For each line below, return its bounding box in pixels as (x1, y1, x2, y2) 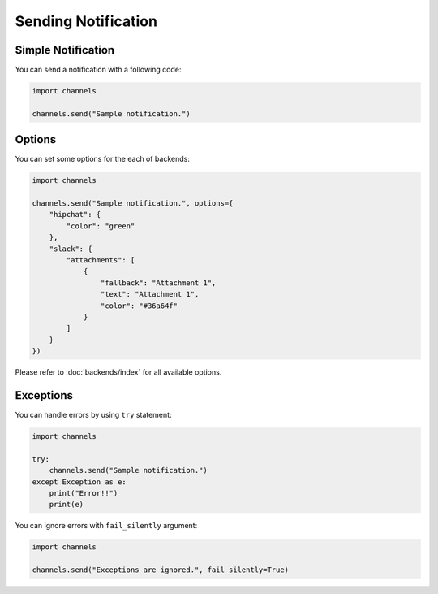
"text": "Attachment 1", (100, 289, 200, 299)
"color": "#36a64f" (100, 301, 178, 310)
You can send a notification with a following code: (15, 65, 182, 75)
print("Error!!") (49, 488, 118, 497)
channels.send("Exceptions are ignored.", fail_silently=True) (32, 566, 290, 574)
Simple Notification (15, 43, 115, 57)
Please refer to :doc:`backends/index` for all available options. (15, 367, 222, 377)
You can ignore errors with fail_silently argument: (15, 521, 198, 531)
